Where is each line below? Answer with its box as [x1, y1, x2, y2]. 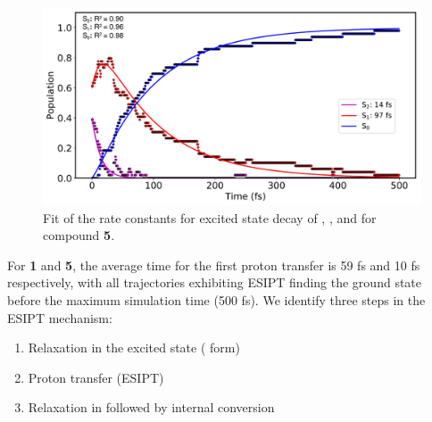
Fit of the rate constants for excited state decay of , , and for [43, 208, 377, 227]
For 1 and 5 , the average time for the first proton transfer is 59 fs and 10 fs [7, 255, 420, 274]
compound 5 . [43, 226, 115, 244]
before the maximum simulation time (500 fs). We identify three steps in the [7, 290, 426, 309]
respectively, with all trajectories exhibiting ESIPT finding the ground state [7, 273, 422, 292]
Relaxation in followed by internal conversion [28, 398, 275, 417]
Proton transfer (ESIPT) [28, 368, 164, 386]
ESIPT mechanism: [7, 308, 112, 327]
